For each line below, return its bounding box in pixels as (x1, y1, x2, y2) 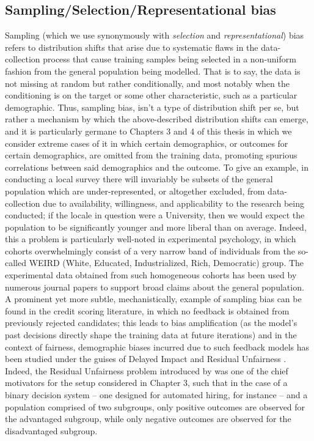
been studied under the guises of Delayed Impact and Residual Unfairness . (5, 352, 287, 365)
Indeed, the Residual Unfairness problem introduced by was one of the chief (5, 364, 288, 377)
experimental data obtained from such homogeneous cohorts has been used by (5, 269, 297, 281)
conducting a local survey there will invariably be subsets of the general (5, 172, 273, 185)
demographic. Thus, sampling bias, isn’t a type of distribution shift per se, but (5, 100, 299, 113)
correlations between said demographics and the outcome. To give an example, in (5, 160, 309, 173)
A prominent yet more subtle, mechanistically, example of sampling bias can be (5, 292, 302, 305)
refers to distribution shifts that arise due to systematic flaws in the (5, 40, 258, 53)
